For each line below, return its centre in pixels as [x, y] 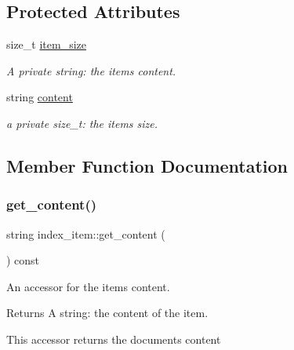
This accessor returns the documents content [114, 339]
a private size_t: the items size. [82, 123]
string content [40, 97]
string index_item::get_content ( [86, 233]
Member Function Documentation [147, 165]
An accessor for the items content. [88, 286]
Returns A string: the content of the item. [107, 313]
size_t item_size [47, 44]
